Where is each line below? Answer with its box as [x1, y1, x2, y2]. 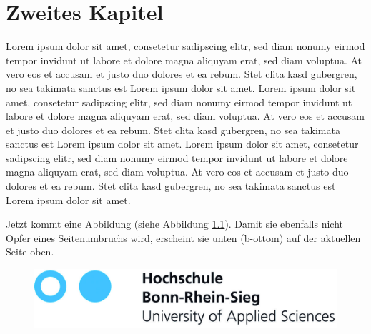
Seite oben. [6, 244, 54, 259]
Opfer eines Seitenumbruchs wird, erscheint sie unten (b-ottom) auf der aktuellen [6, 230, 361, 245]
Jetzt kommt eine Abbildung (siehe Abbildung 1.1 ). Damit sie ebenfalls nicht [6, 216, 343, 231]
